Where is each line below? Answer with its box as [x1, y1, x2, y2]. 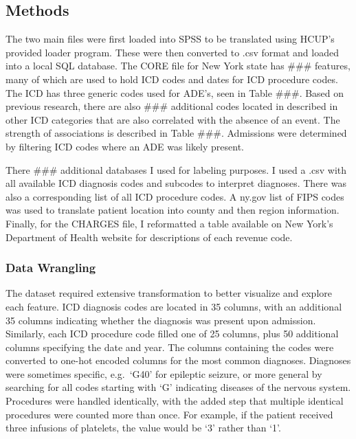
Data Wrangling [5, 259, 96, 276]
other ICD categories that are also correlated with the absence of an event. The [5, 112, 340, 126]
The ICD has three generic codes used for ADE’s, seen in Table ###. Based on [5, 85, 344, 100]
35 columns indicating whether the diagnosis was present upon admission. [5, 313, 316, 327]
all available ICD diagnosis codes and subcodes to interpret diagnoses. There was [5, 176, 346, 190]
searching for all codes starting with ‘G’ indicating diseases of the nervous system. [5, 380, 351, 394]
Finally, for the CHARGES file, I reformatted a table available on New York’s [5, 216, 333, 230]
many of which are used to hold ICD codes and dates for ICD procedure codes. [5, 71, 338, 86]
